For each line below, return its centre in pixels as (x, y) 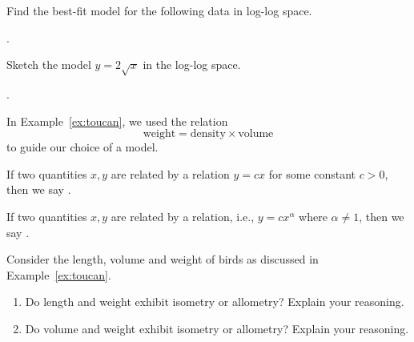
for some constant (312, 173)
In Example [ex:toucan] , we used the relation (117, 121)
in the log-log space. (192, 64)
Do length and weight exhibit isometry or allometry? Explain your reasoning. (215, 302)
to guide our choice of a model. (82, 147)
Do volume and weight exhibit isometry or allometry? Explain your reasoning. (217, 328)
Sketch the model (49, 64)
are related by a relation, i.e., (183, 216)
